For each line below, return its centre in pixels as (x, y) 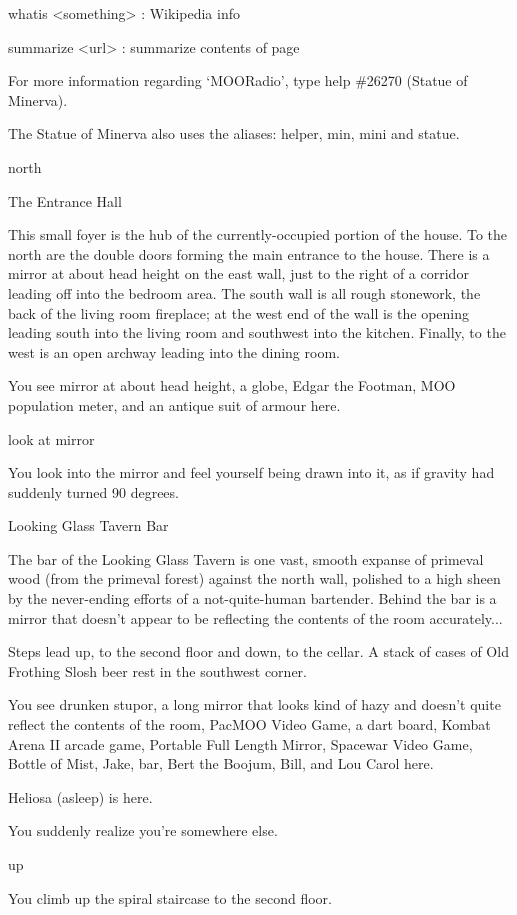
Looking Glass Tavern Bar (88, 525)
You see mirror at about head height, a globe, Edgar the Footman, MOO (232, 385)
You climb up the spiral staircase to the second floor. (170, 897)
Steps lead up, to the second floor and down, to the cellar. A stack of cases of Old (258, 651)
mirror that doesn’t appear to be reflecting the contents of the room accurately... (255, 617)
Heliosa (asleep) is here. (80, 796)
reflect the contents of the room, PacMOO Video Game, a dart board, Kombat (249, 724)
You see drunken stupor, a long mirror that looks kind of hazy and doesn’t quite (254, 704)
